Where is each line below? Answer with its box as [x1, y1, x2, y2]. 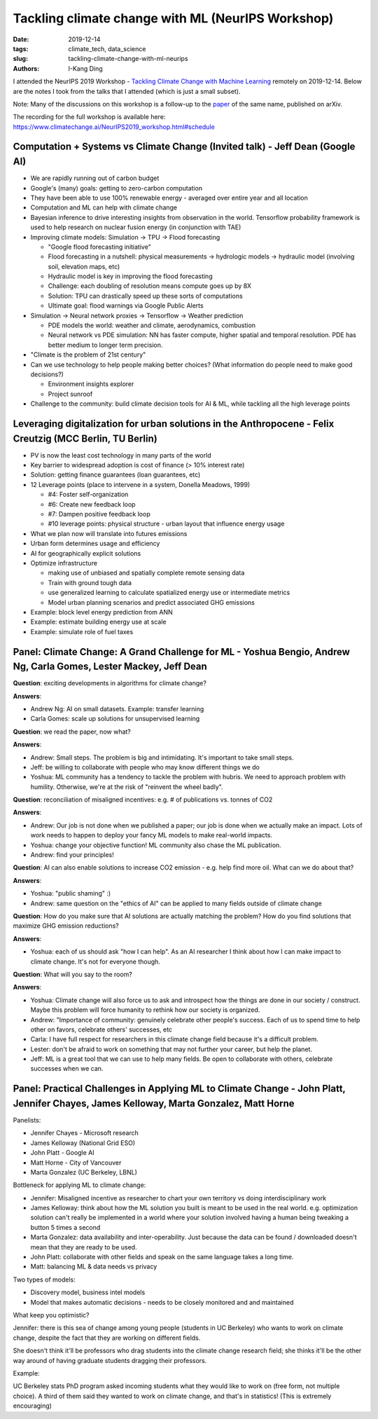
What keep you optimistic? [13, 1311, 90, 1319]
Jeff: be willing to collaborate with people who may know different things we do [30, 762, 260, 771]
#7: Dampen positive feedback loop [48, 510, 150, 518]
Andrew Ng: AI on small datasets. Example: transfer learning [30, 704, 204, 713]
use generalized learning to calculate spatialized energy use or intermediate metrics [48, 589, 290, 597]
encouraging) [13, 1401, 52, 1410]
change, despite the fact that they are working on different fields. [13, 1334, 201, 1342]
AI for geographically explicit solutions [30, 549, 141, 557]
